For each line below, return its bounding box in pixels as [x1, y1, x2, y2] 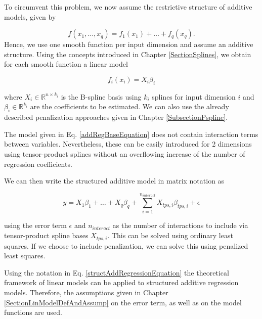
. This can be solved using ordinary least [107, 230, 233, 241]
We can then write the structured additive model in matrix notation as [4, 175, 225, 186]
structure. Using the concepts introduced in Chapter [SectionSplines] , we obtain [4, 49, 251, 59]
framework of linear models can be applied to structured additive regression [4, 277, 239, 288]
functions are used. [4, 307, 62, 317]
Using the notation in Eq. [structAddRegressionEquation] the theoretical [4, 267, 229, 278]
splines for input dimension [152, 91, 236, 102]
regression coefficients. [4, 158, 72, 169]
